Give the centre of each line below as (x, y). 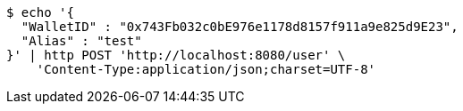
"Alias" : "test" (81, 41)
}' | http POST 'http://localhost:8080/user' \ (176, 55)
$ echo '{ (40, 12)
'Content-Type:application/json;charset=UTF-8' (206, 69)
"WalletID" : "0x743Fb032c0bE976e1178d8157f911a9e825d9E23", (240, 27)
